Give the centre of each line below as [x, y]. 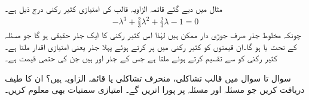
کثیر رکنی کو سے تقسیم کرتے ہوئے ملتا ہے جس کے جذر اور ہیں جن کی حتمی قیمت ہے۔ [141, 58]
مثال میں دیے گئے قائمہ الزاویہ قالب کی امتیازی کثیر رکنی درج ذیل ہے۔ [114, 8]
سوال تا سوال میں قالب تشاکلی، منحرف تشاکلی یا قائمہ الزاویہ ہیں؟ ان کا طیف [148, 78]
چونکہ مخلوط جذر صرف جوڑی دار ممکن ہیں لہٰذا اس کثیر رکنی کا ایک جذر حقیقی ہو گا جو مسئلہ [153, 34]
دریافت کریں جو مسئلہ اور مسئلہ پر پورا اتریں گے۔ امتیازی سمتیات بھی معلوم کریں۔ [155, 90]
